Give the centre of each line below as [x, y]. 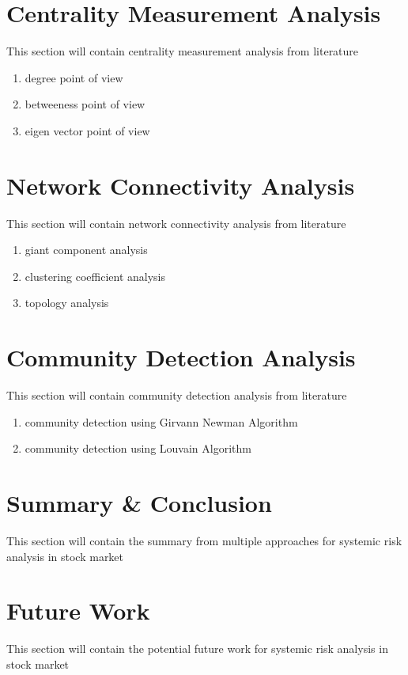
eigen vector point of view [87, 130]
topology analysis [67, 303]
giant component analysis [86, 250]
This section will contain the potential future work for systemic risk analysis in [197, 648]
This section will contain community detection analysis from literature [177, 395]
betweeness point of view [85, 104]
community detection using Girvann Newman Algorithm [161, 421]
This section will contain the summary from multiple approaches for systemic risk [204, 541]
